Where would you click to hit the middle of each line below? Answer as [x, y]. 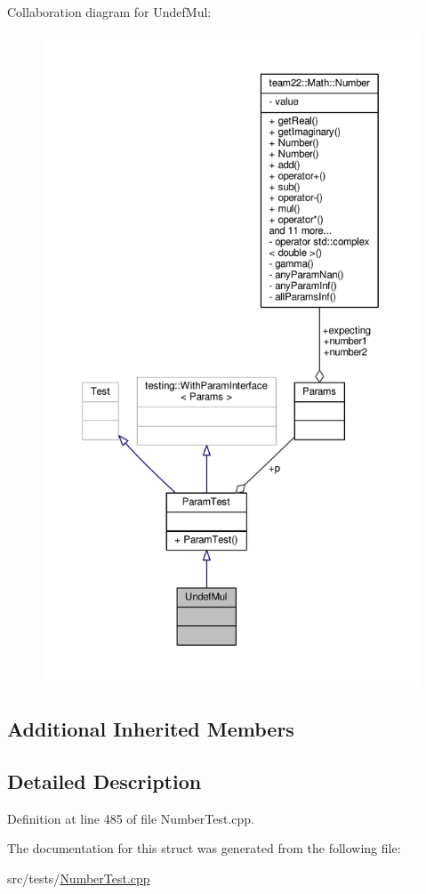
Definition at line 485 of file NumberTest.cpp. [131, 818]
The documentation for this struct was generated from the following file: [204, 848]
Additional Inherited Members [151, 728]
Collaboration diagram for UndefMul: [109, 12]
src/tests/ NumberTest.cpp [79, 878]
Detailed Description [104, 781]
